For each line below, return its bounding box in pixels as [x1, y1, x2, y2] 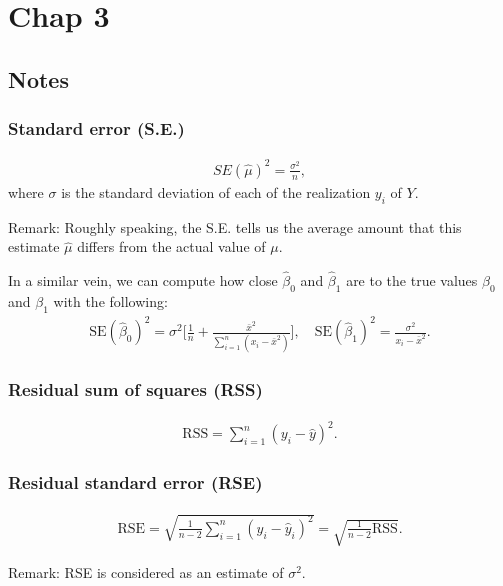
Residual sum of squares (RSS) [8, 377, 263, 402]
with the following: [53, 290, 168, 311]
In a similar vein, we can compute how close [8, 270, 278, 291]
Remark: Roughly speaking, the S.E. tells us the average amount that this [8, 216, 462, 237]
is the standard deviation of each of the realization [61, 181, 371, 202]
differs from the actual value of [77, 236, 266, 257]
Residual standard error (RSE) [8, 470, 263, 495]
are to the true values [346, 270, 478, 291]
